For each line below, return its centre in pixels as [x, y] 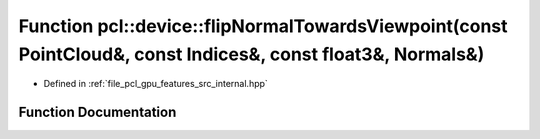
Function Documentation [97, 112]
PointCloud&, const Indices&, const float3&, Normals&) [251, 54]
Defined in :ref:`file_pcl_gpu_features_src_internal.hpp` [156, 84]
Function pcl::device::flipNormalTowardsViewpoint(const [263, 26]
